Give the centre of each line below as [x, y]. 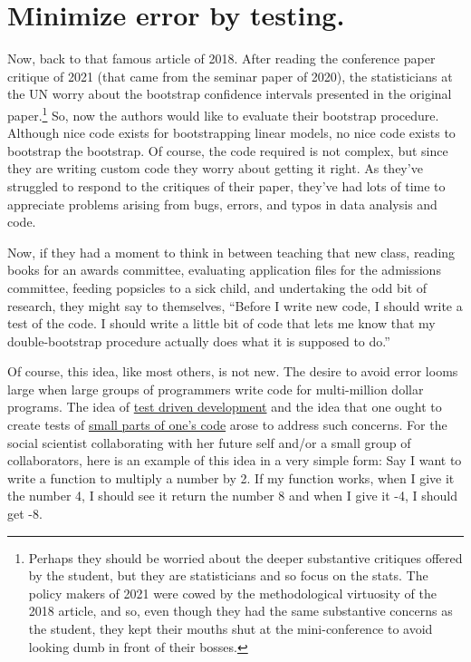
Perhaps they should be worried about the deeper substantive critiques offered [245, 557]
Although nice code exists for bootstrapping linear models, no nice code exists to [231, 133]
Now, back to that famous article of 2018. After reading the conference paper [221, 58]
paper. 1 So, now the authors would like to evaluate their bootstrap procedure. [223, 113]
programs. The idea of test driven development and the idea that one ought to [225, 407]
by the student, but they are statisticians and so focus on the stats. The [228, 575]
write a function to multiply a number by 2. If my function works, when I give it [231, 477]
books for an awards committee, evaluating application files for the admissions [224, 270]
